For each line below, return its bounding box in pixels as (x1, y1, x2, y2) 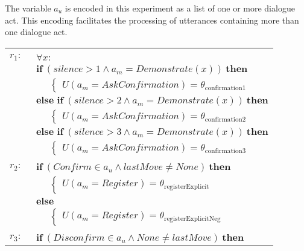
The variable (5, 2, 51, 14)
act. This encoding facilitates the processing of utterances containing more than (5, 13, 299, 26)
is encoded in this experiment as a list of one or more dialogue (65, 2, 295, 14)
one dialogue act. (5, 25, 68, 38)
